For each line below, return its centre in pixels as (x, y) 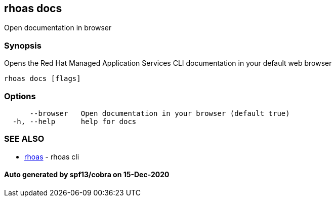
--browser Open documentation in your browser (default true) (160, 113)
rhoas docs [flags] (43, 79)
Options (20, 96)
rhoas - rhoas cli (52, 156)
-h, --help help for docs (74, 121)
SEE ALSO (24, 139)
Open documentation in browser (58, 28)
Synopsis (23, 45)
